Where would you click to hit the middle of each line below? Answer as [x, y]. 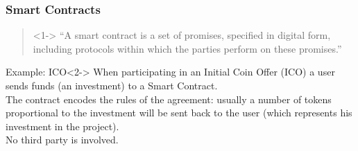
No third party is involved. [62, 140]
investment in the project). [62, 126]
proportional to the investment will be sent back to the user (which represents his [179, 113]
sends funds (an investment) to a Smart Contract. [112, 85]
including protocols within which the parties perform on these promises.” [187, 48]
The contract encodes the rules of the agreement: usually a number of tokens [169, 99]
